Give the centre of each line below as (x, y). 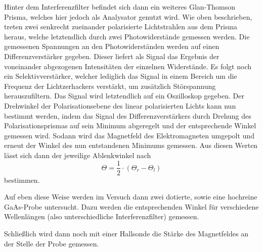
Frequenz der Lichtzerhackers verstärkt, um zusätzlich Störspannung (110, 86)
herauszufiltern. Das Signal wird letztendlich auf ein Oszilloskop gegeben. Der (124, 96)
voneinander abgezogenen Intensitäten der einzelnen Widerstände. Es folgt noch (128, 66)
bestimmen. (22, 180)
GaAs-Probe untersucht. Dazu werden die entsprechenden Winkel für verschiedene (131, 206)
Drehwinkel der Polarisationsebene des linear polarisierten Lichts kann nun (120, 105)
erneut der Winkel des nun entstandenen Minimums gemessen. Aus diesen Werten (131, 145)
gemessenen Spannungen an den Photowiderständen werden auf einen (112, 46)
